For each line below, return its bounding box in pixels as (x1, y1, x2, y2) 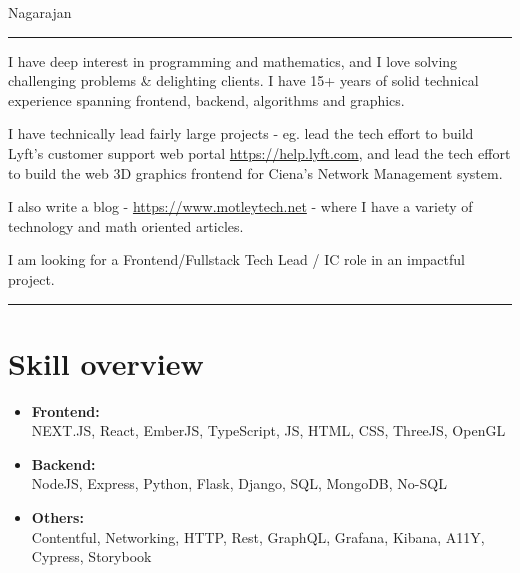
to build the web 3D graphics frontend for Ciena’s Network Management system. (8, 162, 503, 183)
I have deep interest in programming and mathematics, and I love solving (8, 50, 458, 71)
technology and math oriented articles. (8, 215, 244, 236)
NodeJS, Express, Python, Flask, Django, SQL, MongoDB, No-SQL (31, 473, 447, 494)
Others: (31, 507, 84, 528)
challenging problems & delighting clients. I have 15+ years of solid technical (8, 70, 479, 91)
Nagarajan (8, 2, 72, 22)
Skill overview (8, 342, 204, 383)
